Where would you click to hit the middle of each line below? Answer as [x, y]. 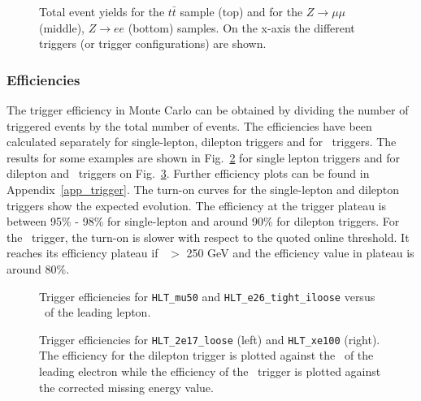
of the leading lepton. [98, 312]
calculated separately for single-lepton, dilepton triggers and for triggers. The [202, 142]
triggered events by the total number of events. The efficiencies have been [189, 125]
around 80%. [38, 268]
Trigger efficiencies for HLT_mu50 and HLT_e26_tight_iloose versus [207, 296]
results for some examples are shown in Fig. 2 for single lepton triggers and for [204, 157]
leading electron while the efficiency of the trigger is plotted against [210, 371]
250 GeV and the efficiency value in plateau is [300, 253]
